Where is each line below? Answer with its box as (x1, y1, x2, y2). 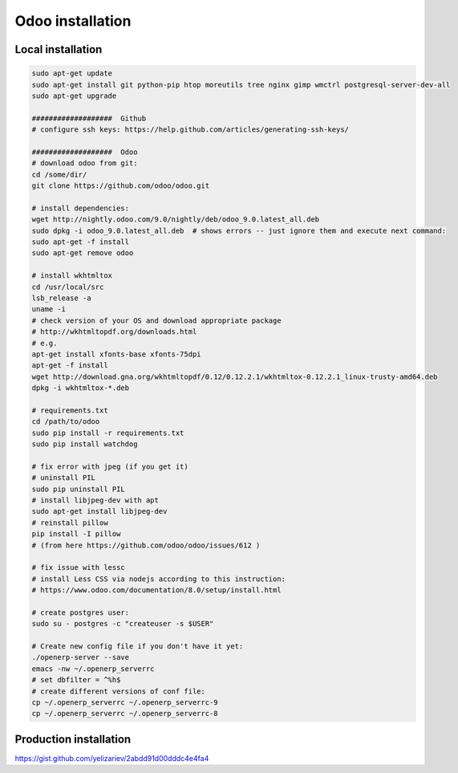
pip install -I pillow (31, 530, 121, 539)
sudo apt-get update (31, 69, 112, 78)
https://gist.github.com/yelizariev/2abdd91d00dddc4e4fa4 (14, 753, 209, 763)
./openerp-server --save (31, 653, 130, 662)
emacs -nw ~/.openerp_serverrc (31, 664, 156, 673)
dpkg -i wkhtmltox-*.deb (31, 384, 130, 393)
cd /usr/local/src (31, 282, 104, 291)
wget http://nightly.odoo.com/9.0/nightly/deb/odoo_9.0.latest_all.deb (31, 215, 320, 224)
